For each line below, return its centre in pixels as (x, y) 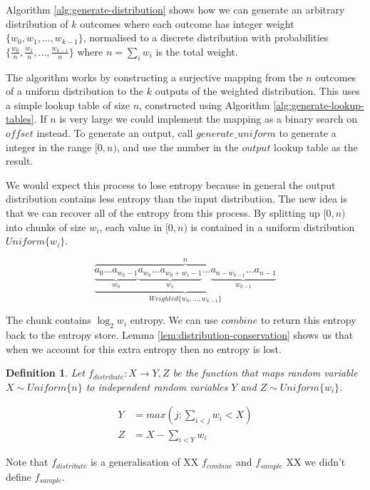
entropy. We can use (174, 320)
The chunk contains (48, 320)
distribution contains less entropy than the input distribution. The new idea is (176, 199)
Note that (27, 462)
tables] (20, 119)
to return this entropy (309, 320)
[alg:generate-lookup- (319, 104)
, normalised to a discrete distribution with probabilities (206, 37)
